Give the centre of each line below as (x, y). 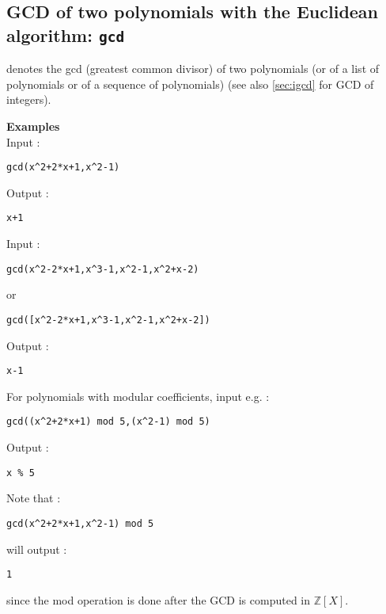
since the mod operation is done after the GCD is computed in (159, 599)
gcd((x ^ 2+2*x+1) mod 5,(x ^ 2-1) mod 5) (108, 422)
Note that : (34, 498)
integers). (29, 99)
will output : (37, 549)
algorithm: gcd (66, 34)
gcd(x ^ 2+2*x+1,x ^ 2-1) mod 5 (80, 523)
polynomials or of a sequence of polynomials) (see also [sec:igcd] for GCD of (190, 84)
